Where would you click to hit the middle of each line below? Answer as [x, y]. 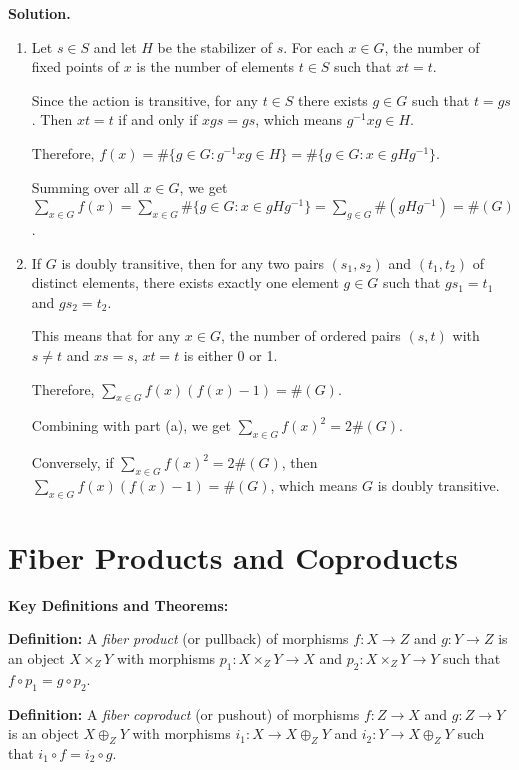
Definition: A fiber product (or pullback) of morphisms [178, 638]
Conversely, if [72, 462]
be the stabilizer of [215, 46]
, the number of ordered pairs [310, 335]
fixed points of [75, 66]
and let [115, 46]
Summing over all [85, 186]
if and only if [158, 119]
